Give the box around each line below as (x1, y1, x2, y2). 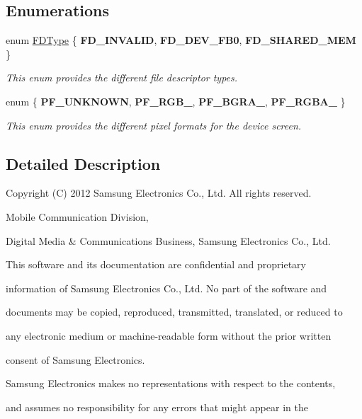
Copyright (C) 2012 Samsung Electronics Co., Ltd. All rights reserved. (6, 185, 312, 200)
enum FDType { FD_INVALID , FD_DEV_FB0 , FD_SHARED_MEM (6, 33, 356, 47)
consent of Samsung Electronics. (6, 352, 145, 367)
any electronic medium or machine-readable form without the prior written (6, 328, 332, 343)
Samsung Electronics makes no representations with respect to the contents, (6, 376, 336, 391)
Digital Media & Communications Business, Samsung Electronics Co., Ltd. (6, 233, 331, 248)
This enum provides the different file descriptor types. (6, 70, 238, 85)
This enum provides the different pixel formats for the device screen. (6, 117, 302, 132)
